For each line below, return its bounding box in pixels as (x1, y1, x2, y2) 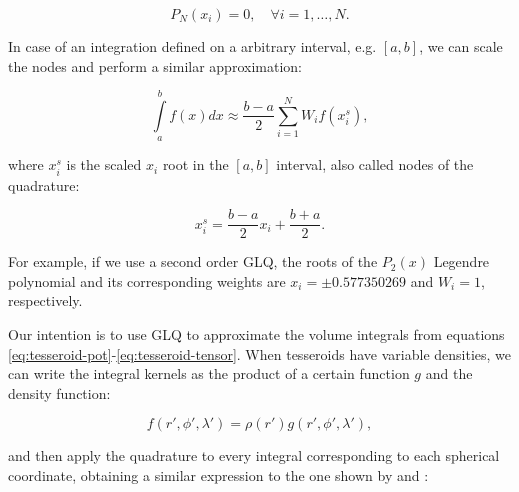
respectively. (8, 290, 83, 311)
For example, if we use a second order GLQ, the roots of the (8, 251, 378, 272)
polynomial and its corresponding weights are (8, 270, 286, 291)
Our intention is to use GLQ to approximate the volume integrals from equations (8, 323, 505, 344)
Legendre (433, 251, 490, 272)
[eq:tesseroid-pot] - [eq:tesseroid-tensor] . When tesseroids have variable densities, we (8, 343, 512, 364)
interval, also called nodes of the (276, 154, 474, 175)
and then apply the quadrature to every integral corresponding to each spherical (8, 445, 500, 466)
